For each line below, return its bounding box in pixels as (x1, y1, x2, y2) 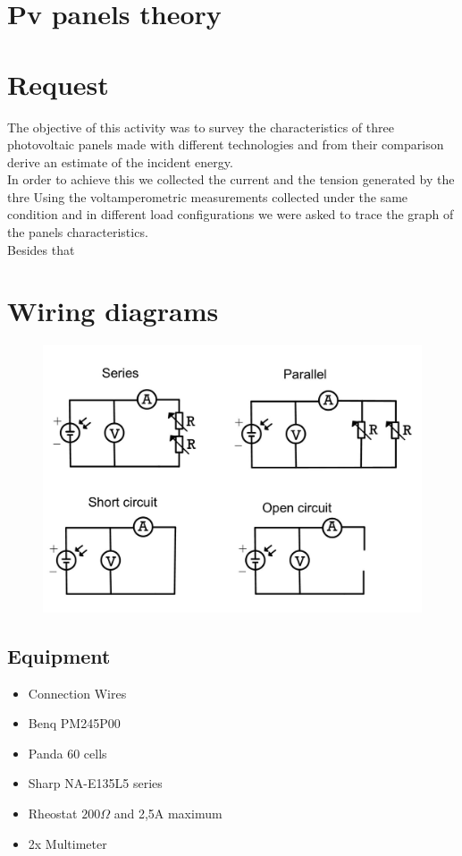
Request (7, 65, 109, 102)
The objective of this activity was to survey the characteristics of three (7, 117, 394, 136)
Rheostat (28, 804, 78, 823)
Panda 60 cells (28, 743, 107, 762)
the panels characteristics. (7, 223, 148, 242)
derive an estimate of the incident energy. (7, 152, 233, 171)
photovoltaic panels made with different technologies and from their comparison (7, 135, 444, 154)
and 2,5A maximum (113, 804, 223, 823)
